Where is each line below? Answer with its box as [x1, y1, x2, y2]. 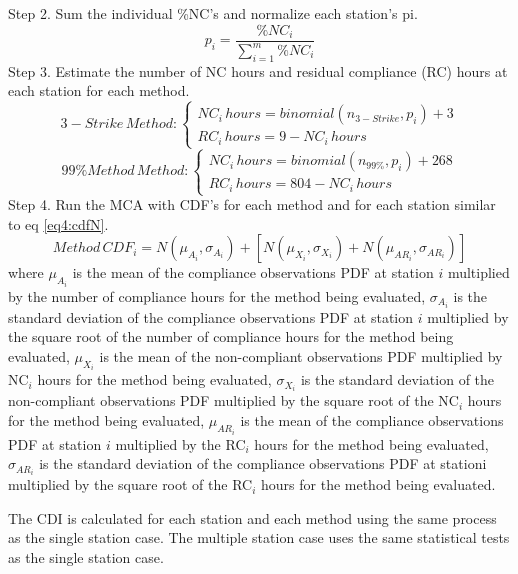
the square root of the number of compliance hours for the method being [8, 326, 454, 347]
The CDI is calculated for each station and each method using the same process [8, 507, 497, 528]
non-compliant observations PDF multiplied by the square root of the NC [8, 390, 459, 411]
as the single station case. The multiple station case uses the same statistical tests [8, 527, 510, 548]
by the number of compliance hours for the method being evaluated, [8, 285, 426, 306]
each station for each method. [8, 80, 190, 101]
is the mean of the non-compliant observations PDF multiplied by [99, 345, 503, 366]
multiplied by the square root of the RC [8, 474, 253, 495]
